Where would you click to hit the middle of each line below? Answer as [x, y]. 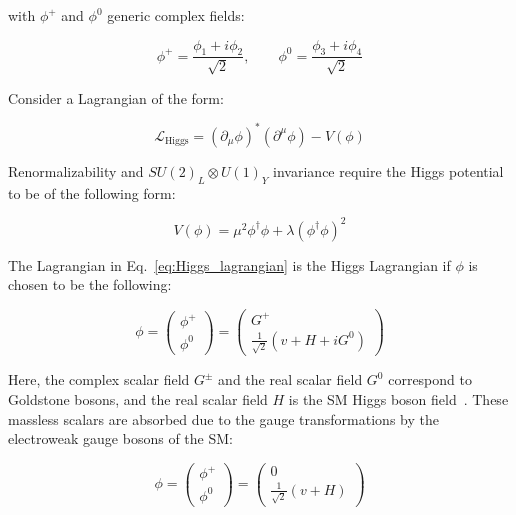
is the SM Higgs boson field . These [398, 398]
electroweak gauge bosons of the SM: [120, 438]
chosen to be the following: [90, 284]
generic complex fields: [176, 15]
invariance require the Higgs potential [388, 170]
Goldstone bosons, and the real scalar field [138, 398]
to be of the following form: [92, 192]
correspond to [430, 379]
